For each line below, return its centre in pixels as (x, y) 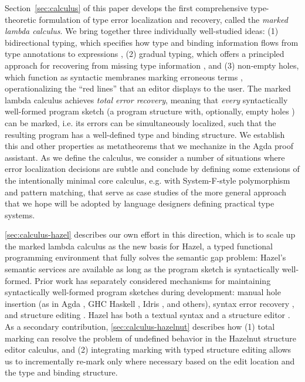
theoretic (21, 19)
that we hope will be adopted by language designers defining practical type (140, 203)
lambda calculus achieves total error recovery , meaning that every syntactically (146, 99)
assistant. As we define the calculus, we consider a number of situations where (145, 157)
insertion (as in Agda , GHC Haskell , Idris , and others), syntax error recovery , (150, 303)
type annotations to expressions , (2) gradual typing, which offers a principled (145, 54)
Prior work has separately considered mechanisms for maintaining (152, 280)
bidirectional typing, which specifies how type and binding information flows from (152, 42)
